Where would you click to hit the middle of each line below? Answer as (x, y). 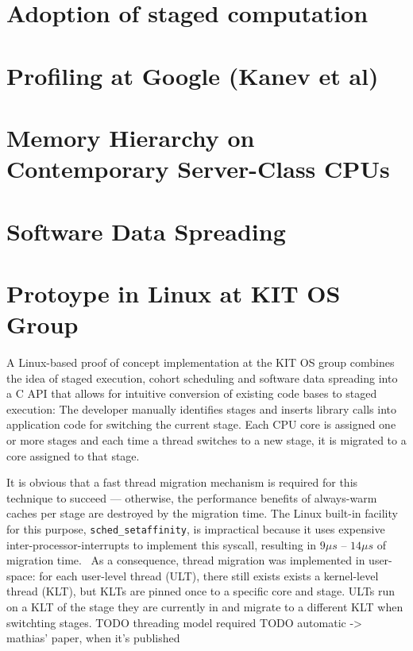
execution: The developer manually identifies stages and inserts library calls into (202, 408)
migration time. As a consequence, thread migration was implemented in (186, 560)
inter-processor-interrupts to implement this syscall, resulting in (162, 544)
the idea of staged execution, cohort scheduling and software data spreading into (202, 378)
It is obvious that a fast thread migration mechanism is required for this (182, 482)
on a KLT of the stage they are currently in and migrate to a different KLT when (205, 606)
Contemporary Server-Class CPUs (198, 169)
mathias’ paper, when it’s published (93, 638)
